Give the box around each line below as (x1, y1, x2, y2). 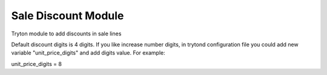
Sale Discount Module (11, 9, 124, 22)
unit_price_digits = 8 (11, 60, 62, 67)
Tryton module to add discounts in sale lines (11, 30, 122, 37)
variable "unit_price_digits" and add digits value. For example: (11, 49, 166, 56)
